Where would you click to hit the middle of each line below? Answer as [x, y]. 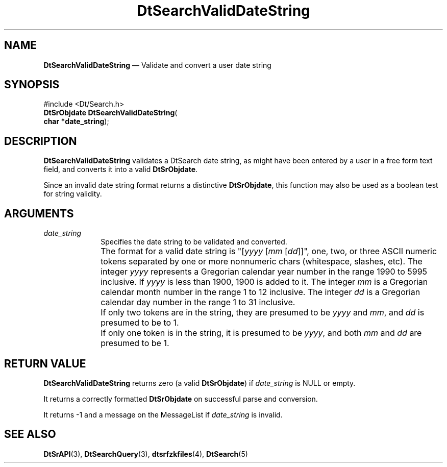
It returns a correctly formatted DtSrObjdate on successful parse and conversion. [181, 399]
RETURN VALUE [45, 363]
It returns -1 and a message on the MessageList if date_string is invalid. [163, 414]
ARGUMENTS [39, 213]
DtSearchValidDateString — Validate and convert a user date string [157, 65]
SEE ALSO [30, 434]
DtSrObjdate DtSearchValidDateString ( [110, 113]
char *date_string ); [76, 121]
